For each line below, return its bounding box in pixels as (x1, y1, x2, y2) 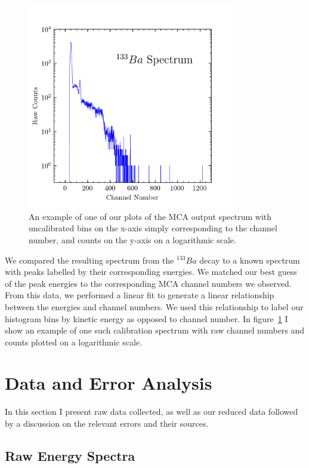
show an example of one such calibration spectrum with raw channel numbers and (5, 324, 305, 337)
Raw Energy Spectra (5, 446, 135, 464)
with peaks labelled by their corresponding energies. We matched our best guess (5, 265, 297, 278)
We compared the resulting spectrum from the (5, 253, 174, 266)
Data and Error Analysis (5, 371, 212, 395)
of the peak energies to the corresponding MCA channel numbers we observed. (5, 277, 292, 289)
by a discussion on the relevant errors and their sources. (5, 417, 209, 429)
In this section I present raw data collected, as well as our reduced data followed (5, 405, 298, 418)
